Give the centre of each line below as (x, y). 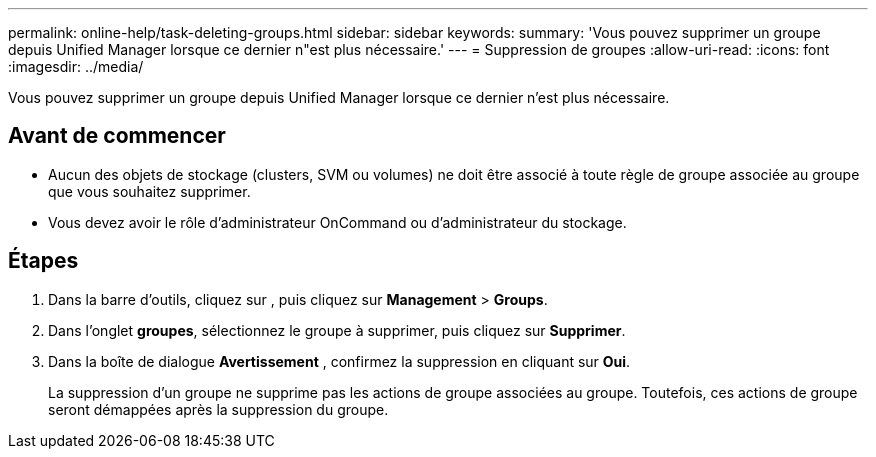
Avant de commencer (117, 136)
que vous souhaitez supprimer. (149, 191)
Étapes (43, 261)
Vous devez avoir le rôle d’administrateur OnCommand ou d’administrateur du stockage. (337, 222)
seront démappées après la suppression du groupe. (218, 409)
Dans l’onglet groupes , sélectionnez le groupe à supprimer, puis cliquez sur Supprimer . (337, 330)
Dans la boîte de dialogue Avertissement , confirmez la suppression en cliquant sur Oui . (339, 361)
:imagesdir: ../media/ (76, 66)
